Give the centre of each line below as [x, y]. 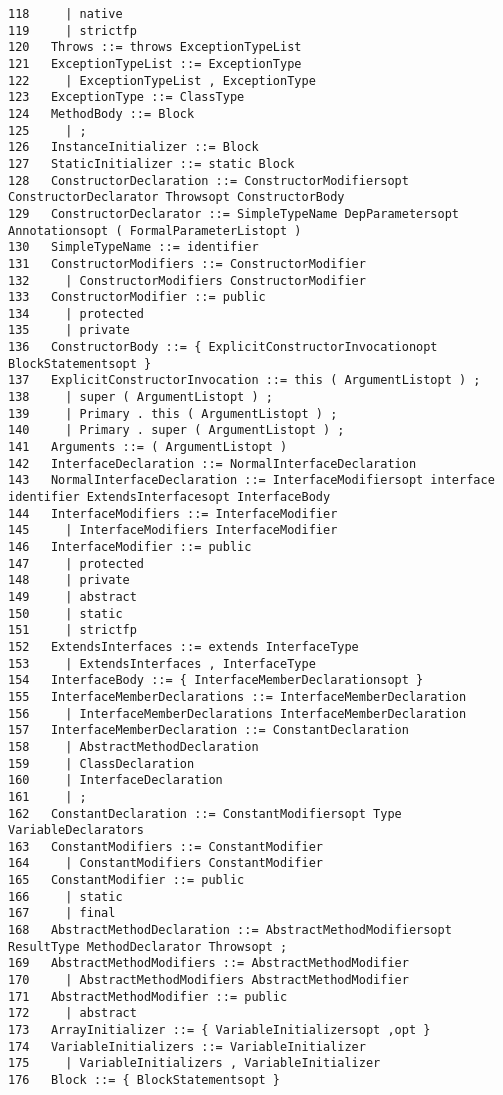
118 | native [65, 14]
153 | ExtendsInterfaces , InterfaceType [162, 663]
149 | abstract [72, 596]
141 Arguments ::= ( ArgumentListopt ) [148, 447]
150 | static [65, 613]
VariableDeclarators [76, 830]
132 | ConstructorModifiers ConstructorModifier [187, 280]
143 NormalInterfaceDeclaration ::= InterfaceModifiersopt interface [251, 480]
